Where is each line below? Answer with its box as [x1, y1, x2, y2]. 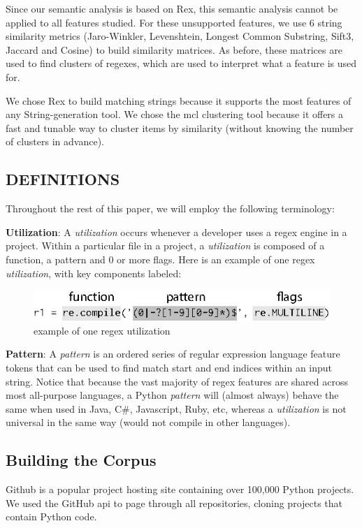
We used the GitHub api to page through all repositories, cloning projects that [6, 495, 343, 510]
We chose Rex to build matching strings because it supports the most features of [6, 93, 352, 108]
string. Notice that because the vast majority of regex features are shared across [6, 374, 348, 388]
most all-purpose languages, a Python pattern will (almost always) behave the [6, 388, 339, 402]
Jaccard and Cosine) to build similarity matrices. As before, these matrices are [6, 42, 342, 57]
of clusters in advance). [6, 134, 104, 149]
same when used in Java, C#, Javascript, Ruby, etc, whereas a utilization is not [6, 401, 347, 416]
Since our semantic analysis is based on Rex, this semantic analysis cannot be [6, 1, 338, 15]
